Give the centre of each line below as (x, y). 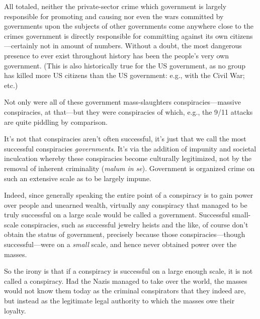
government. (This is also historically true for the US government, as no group (125, 65)
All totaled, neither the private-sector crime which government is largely (115, 6)
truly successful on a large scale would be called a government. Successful (117, 215)
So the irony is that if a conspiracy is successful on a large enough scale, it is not (128, 271)
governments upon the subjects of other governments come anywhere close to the (129, 26)
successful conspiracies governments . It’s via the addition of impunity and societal (130, 148)
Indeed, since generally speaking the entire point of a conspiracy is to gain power (129, 195)
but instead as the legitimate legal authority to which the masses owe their (119, 301)
